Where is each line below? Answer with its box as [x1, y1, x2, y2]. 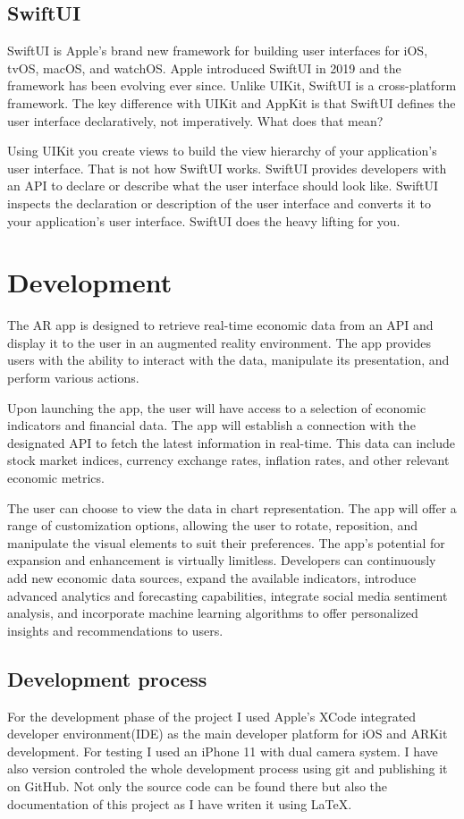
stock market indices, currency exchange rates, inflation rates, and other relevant [7, 451, 450, 469]
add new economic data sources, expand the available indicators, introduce [7, 568, 417, 587]
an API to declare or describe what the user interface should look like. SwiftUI [7, 176, 439, 195]
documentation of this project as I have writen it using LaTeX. [7, 794, 352, 813]
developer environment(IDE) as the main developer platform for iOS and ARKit [7, 724, 448, 743]
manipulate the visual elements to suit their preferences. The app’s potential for [7, 533, 445, 552]
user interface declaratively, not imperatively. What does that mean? [7, 111, 384, 130]
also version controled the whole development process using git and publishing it [7, 759, 448, 778]
